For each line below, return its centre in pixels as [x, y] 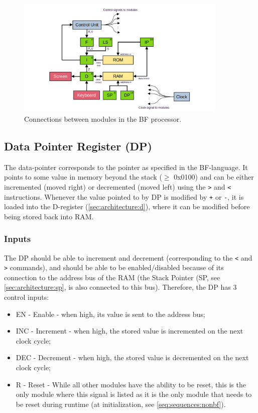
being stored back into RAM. [49, 216]
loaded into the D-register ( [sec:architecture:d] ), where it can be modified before [127, 206]
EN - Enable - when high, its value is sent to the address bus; [110, 314]
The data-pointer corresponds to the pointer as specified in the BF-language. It [126, 167]
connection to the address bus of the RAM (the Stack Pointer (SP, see [112, 277]
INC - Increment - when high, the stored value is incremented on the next [130, 331]
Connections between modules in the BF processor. [103, 118]
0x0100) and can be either [214, 177]
